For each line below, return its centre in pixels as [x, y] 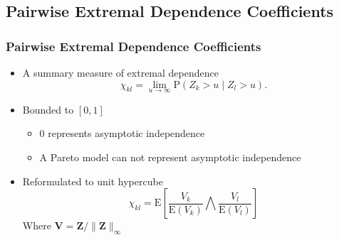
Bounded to [48, 109]
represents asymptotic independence [126, 133]
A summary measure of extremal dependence [120, 72]
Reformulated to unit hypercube [93, 181]
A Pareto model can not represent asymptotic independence [170, 157]
